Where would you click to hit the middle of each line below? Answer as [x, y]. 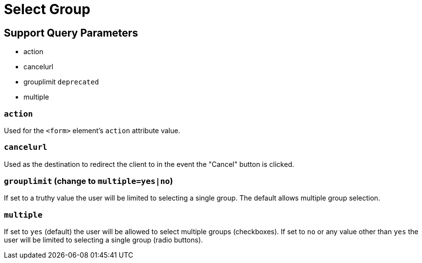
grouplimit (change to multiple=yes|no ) [89, 181]
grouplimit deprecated [61, 82]
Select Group [47, 9]
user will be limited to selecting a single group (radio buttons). [103, 240]
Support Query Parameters [71, 33]
